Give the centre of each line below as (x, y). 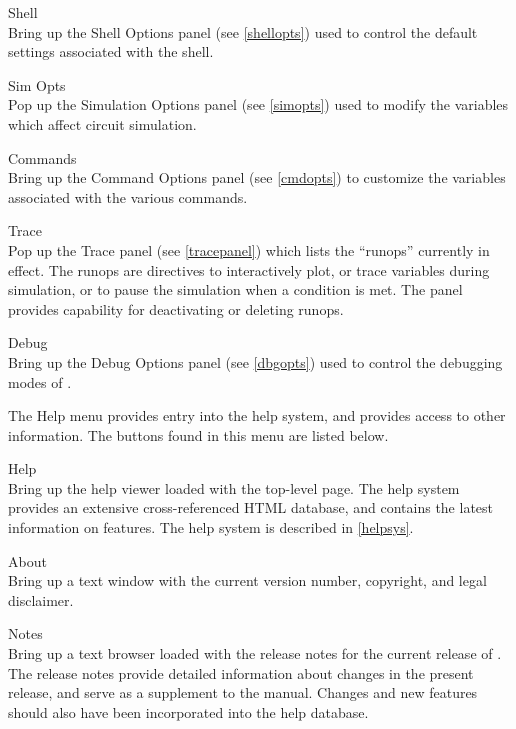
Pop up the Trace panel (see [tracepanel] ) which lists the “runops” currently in (249, 249)
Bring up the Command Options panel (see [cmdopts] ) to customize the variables (257, 177)
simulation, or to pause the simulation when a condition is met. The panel (235, 289)
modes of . (40, 381)
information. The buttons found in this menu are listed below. (198, 434)
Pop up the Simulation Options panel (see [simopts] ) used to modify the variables (258, 104)
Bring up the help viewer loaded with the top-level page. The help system (234, 487)
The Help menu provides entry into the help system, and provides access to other (257, 415)
